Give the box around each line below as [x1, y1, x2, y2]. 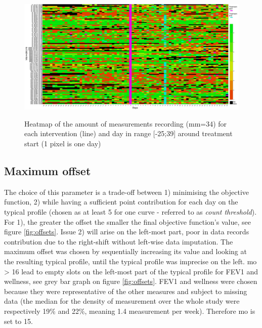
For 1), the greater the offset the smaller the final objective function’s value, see [4, 216, 251, 227]
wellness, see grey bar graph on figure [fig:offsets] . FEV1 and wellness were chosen [4, 276, 257, 286]
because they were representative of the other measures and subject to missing [4, 285, 247, 296]
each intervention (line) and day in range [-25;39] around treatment [24, 128, 233, 139]
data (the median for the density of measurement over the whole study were [4, 296, 240, 306]
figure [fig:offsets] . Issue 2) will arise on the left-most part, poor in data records [4, 226, 249, 237]
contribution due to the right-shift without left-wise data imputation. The [4, 236, 233, 247]
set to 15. [4, 315, 33, 326]
